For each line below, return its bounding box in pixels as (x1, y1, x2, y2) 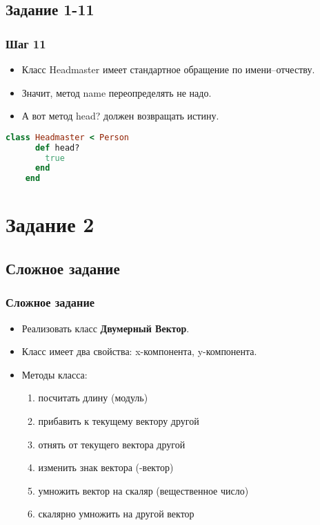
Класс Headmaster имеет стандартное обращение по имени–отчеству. (21, 62, 315, 76)
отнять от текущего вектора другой (38, 437, 186, 451)
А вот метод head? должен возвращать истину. (21, 108, 219, 123)
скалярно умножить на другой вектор (38, 506, 194, 521)
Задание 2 (6, 210, 94, 238)
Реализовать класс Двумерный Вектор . (21, 321, 190, 335)
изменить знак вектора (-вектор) (38, 460, 174, 475)
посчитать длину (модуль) (38, 390, 148, 405)
